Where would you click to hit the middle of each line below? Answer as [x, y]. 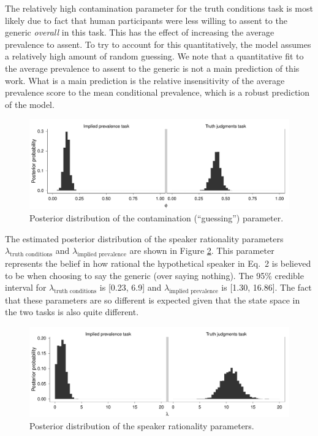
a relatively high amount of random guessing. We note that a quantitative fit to [154, 56]
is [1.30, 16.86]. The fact [267, 287]
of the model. [30, 104]
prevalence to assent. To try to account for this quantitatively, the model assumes [158, 44]
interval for [26, 287]
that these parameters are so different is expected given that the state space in [153, 300]
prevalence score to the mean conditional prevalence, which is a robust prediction [157, 92]
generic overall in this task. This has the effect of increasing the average [140, 32]
